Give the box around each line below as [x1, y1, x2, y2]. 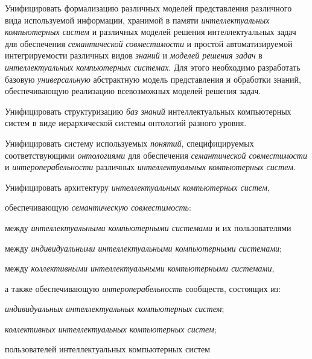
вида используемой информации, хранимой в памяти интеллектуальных [5, 13, 270, 26]
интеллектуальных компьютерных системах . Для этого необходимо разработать [5, 60, 301, 73]
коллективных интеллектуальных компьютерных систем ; [5, 322, 217, 335]
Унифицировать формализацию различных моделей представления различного [5, 2, 292, 14]
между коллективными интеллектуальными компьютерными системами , [5, 262, 275, 275]
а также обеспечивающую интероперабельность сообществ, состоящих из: [5, 282, 281, 294]
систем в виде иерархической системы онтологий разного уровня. [5, 116, 247, 129]
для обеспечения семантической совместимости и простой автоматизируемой [5, 37, 293, 49]
